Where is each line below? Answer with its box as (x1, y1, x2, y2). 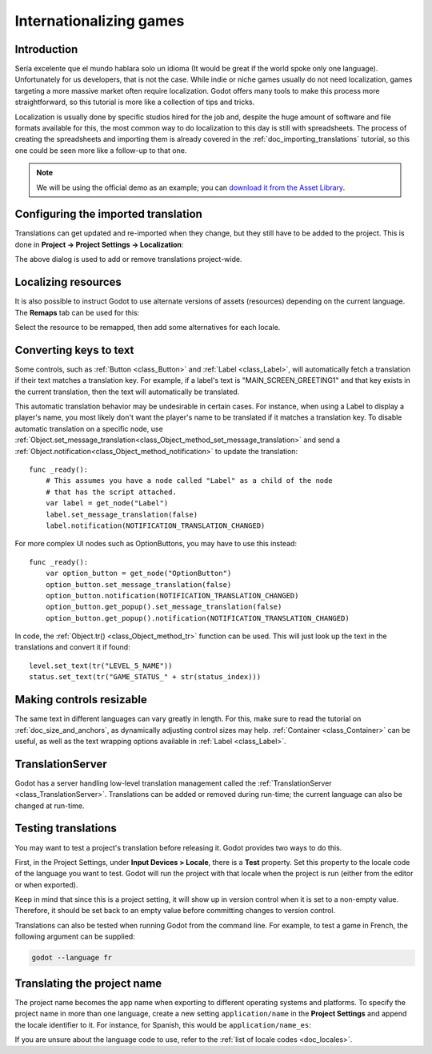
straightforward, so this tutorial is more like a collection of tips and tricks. (14, 97, 255, 107)
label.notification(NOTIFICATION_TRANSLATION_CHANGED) (45, 521, 266, 530)
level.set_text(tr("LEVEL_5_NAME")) (29, 661, 173, 670)
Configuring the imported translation (14, 207, 203, 221)
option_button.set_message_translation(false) (45, 580, 232, 589)
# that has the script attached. (45, 487, 178, 497)
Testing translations (14, 822, 118, 835)
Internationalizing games (14, 12, 185, 30)
